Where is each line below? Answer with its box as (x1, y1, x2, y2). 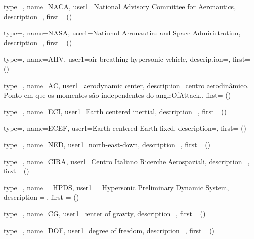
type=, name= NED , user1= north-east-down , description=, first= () (4, 139, 211, 149)
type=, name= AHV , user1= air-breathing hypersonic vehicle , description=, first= (4, 54, 251, 64)
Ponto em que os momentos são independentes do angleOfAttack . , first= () (4, 90, 231, 100)
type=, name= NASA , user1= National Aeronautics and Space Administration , (4, 28, 241, 38)
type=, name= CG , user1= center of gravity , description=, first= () (4, 208, 206, 218)
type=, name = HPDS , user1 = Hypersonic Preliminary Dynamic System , (4, 182, 229, 192)
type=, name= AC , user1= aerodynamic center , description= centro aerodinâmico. (4, 80, 249, 90)
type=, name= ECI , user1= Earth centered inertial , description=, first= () (4, 106, 227, 116)
